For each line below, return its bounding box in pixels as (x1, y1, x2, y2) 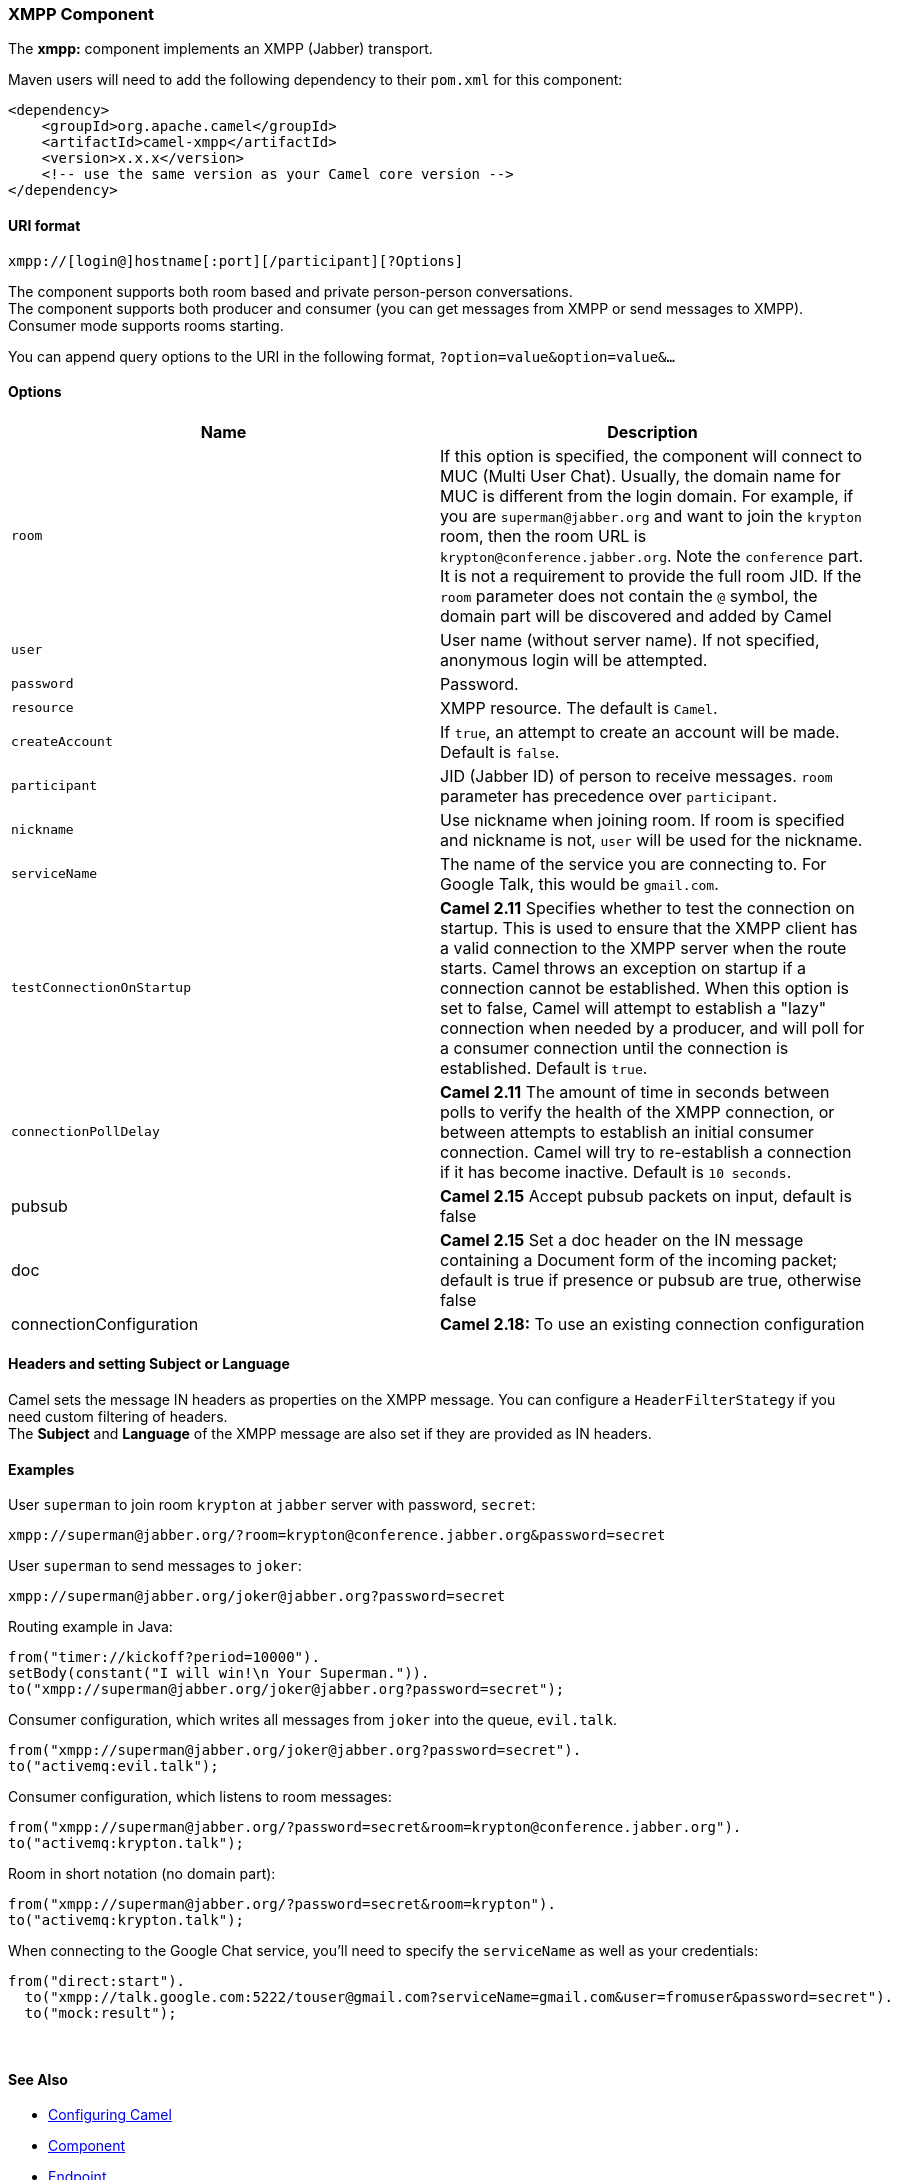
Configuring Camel (48, 2106, 172, 2124)
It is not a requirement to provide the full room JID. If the (440, 565, 862, 586)
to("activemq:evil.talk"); (8, 1758, 219, 1775)
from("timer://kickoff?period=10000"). (8, 1649, 320, 1666)
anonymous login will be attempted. (440, 649, 708, 670)
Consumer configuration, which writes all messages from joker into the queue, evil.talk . (8, 1711, 617, 1729)
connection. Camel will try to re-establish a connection (440, 1141, 852, 1162)
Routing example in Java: (8, 1618, 173, 1636)
